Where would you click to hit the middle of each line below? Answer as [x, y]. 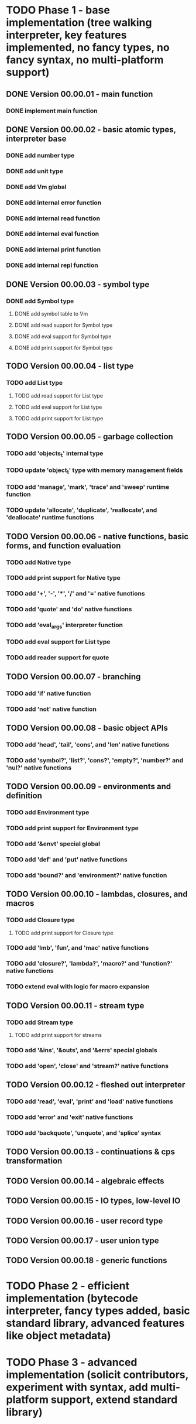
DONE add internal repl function [52, 265]
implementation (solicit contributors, [97, 1375]
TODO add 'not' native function [51, 709]
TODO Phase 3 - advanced [72, 1362]
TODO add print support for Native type [63, 578]
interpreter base [36, 138]
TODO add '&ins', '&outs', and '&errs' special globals [82, 1050]
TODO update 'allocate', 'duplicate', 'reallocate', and [82, 510]
